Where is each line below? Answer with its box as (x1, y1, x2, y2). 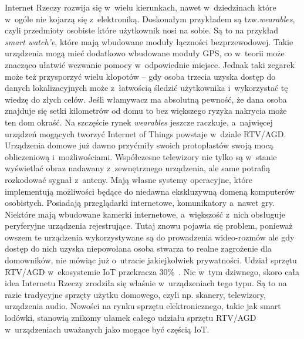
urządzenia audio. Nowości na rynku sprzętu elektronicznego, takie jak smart (5, 300, 281, 312)
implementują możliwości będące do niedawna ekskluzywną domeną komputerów (5, 185, 295, 197)
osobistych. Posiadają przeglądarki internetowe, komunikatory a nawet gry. (5, 196, 275, 209)
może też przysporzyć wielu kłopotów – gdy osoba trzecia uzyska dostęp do (5, 70, 276, 82)
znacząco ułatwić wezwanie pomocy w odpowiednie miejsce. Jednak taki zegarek (5, 58, 295, 70)
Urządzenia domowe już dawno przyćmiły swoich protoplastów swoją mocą (5, 139, 273, 151)
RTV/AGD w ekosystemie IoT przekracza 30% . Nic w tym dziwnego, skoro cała (5, 265, 300, 277)
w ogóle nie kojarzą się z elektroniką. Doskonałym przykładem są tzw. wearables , (5, 12, 295, 25)
